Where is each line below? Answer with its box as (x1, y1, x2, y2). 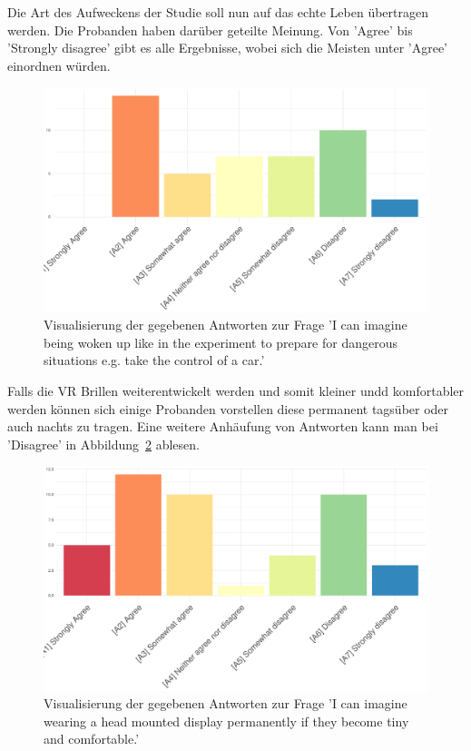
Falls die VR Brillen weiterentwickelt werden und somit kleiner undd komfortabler (7, 380, 465, 400)
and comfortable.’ (44, 729, 140, 748)
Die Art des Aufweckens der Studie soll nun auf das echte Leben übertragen (7, 3, 429, 21)
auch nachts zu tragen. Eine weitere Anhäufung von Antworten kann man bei (7, 417, 438, 436)
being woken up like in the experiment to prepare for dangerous (44, 332, 397, 351)
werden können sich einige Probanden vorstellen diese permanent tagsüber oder (7, 399, 449, 418)
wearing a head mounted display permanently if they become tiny (44, 711, 409, 730)
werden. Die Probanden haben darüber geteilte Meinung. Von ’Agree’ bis (7, 20, 413, 39)
